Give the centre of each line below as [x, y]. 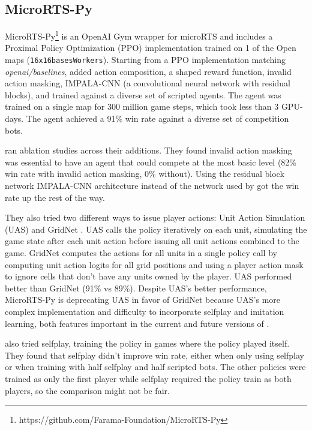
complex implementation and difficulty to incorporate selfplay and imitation [145, 311]
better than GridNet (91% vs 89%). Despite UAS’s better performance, [136, 288]
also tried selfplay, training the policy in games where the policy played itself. [147, 343]
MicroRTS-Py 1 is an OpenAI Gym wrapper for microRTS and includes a [139, 35]
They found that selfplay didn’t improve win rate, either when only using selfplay [154, 355]
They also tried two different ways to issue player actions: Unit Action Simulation [155, 217]
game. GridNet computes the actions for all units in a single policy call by [141, 253]
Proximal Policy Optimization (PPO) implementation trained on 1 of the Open [151, 48]
